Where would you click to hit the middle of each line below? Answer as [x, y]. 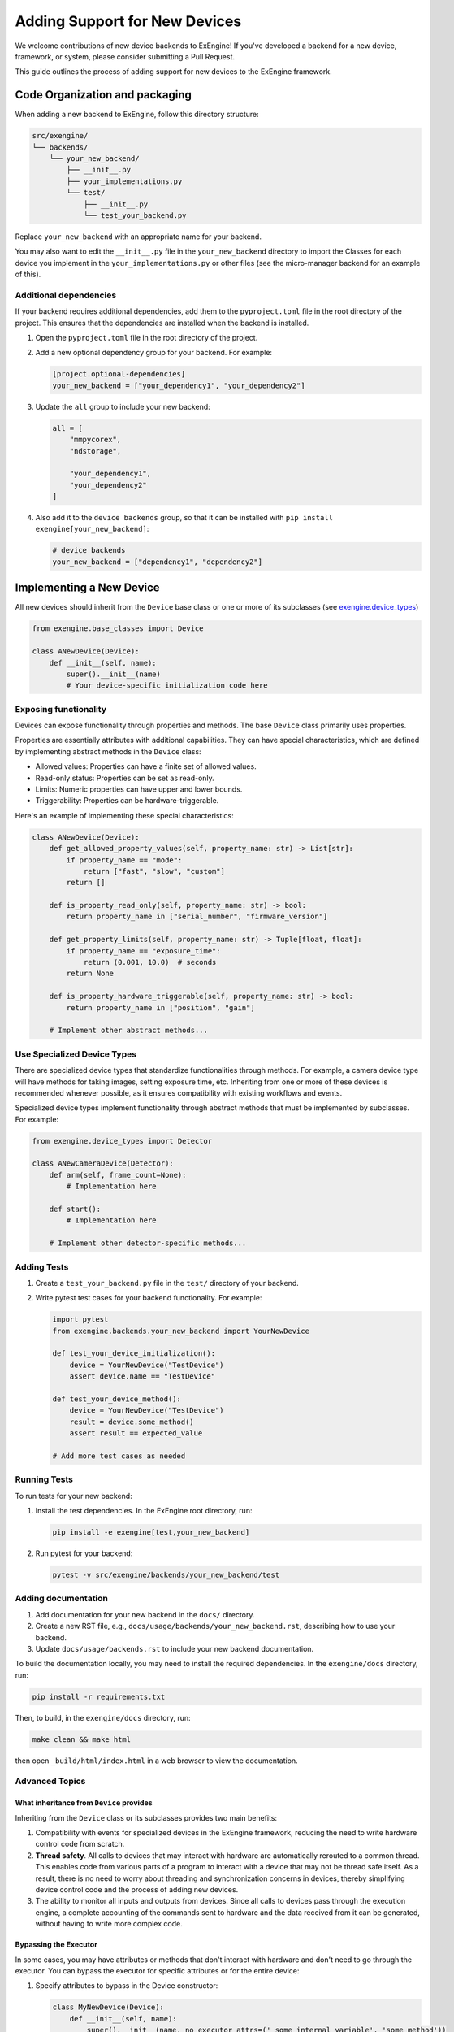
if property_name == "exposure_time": [143, 951]
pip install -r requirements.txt [99, 1696]
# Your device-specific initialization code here [167, 686]
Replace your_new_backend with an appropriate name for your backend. [138, 237]
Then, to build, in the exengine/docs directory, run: [103, 1717]
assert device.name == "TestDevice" [142, 1376]
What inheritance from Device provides [84, 1803]
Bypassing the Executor [56, 1945]
